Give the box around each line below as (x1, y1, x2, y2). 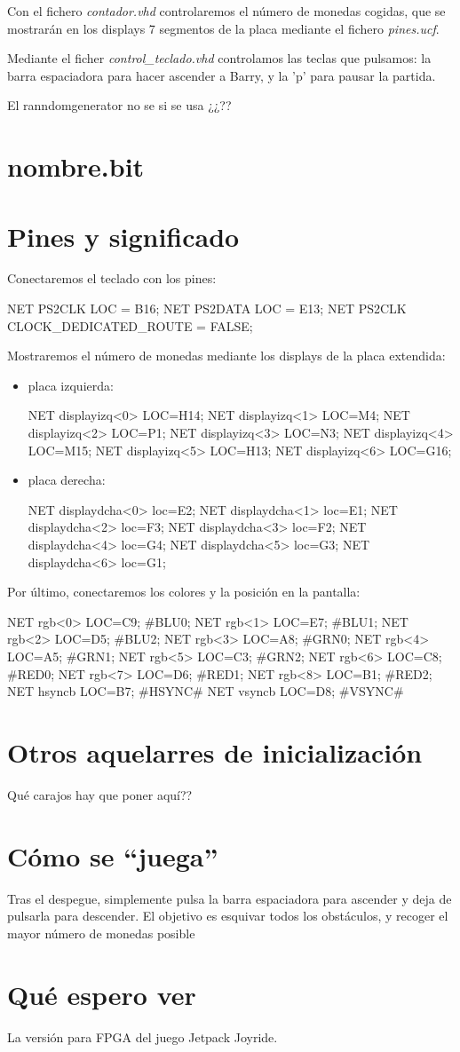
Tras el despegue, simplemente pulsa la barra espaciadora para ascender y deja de (7, 889, 452, 907)
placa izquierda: (28, 376, 114, 394)
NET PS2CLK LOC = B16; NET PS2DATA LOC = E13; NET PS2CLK (7, 299, 407, 318)
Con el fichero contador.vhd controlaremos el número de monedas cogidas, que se (7, 2, 446, 20)
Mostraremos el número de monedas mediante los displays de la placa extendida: (7, 346, 446, 365)
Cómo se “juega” (7, 837, 218, 874)
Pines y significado (7, 218, 240, 254)
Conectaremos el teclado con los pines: (7, 269, 217, 288)
